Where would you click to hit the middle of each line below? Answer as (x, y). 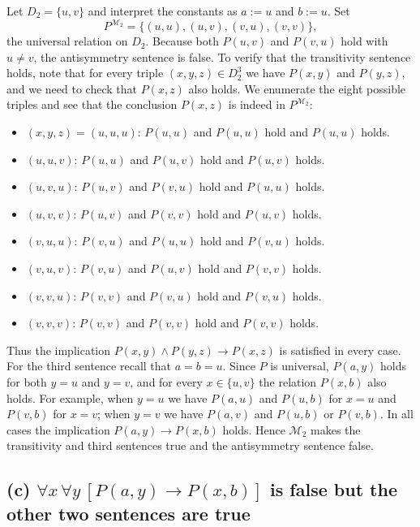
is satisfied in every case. (340, 350)
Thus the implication (59, 350)
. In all (396, 414)
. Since (239, 366)
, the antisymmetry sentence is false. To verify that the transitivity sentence (222, 56)
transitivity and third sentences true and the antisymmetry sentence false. (190, 445)
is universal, (300, 366)
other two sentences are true (129, 513)
